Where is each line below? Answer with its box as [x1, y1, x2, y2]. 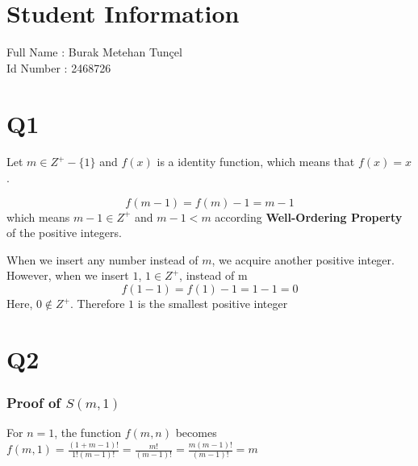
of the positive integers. [6, 224, 122, 241]
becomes [175, 424, 217, 441]
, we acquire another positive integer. [211, 251, 395, 268]
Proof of [6, 392, 61, 412]
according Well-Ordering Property [215, 208, 403, 225]
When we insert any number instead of [6, 251, 199, 268]
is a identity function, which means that [157, 153, 355, 170]
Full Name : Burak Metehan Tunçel [6, 44, 182, 60]
